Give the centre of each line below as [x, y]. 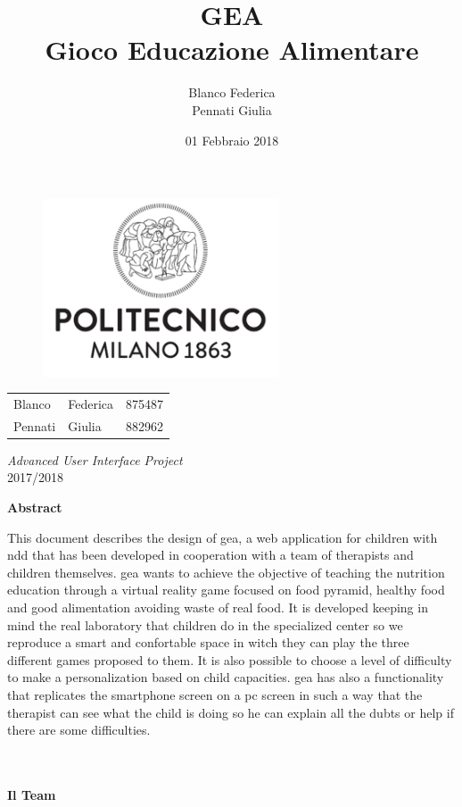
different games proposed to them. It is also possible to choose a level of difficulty [230, 659]
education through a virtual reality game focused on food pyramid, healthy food [226, 590]
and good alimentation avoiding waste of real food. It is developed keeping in [218, 607]
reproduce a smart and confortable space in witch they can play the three [208, 642]
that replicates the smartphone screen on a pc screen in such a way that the [215, 694]
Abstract [35, 507]
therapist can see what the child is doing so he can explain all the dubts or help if [231, 712]
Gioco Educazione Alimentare [232, 50]
